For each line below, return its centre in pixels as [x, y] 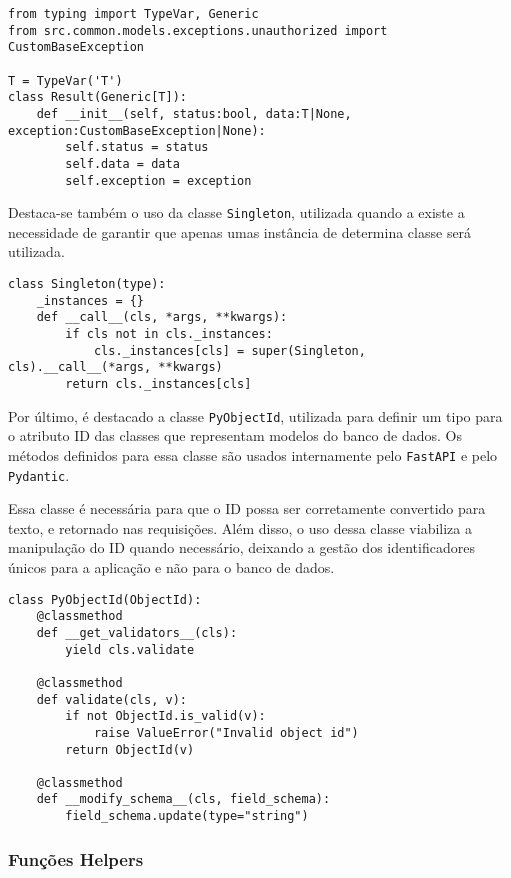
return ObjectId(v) [130, 749]
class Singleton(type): [87, 284]
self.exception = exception [158, 180]
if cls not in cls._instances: [169, 334]
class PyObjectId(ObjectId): [105, 599]
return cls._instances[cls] [158, 384]
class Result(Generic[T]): [97, 97]
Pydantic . [39, 474]
